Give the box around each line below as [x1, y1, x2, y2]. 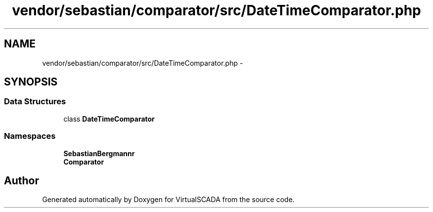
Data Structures [4, 96, 66, 107]
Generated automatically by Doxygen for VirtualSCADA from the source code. [42, 195, 295, 204]
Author [4, 174, 39, 187]
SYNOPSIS [4, 76, 58, 88]
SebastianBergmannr [63, 149, 135, 158]
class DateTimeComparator [63, 114, 155, 123]
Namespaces [4, 131, 56, 141]
